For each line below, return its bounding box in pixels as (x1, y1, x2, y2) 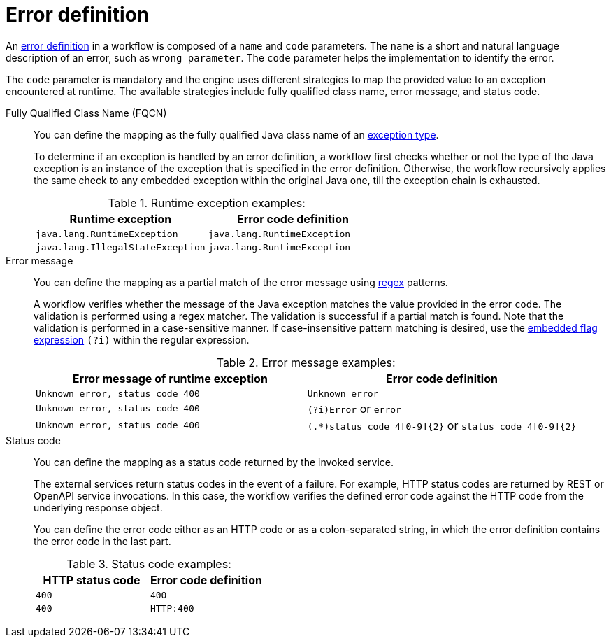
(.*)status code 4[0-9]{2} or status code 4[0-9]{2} (307, 418, 577, 432)
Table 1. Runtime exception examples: (108, 195, 305, 210)
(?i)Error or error (307, 401, 401, 416)
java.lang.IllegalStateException (36, 241, 206, 253)
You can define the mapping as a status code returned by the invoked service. (34, 455, 394, 468)
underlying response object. (34, 501, 163, 514)
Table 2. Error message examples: (216, 355, 396, 369)
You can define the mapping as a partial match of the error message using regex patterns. (34, 276, 448, 288)
